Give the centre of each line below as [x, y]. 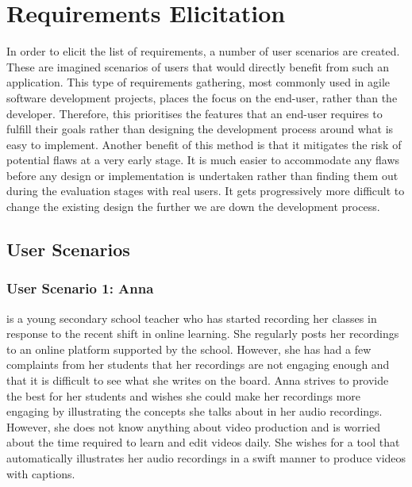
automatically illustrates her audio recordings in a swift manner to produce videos [206, 458]
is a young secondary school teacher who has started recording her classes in [192, 318]
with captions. [41, 473]
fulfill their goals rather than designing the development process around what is [200, 129]
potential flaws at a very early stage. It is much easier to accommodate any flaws [203, 160]
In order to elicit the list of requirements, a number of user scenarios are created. [203, 51]
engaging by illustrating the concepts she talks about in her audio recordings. [194, 411]
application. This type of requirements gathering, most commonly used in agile [198, 82]
